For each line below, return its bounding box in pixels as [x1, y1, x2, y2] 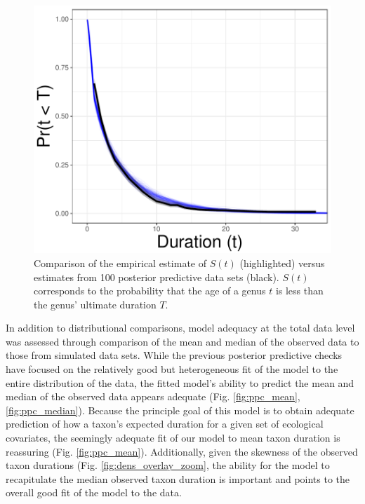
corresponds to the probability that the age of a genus [34, 283, 266, 298]
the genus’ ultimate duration [34, 297, 157, 311]
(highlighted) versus [239, 255, 325, 270]
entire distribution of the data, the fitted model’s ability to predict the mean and [6, 375, 354, 390]
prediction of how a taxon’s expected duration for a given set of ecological [6, 416, 324, 431]
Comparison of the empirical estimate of [34, 255, 206, 270]
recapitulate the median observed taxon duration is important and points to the [6, 471, 350, 486]
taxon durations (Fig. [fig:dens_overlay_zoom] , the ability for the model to [6, 458, 330, 472]
